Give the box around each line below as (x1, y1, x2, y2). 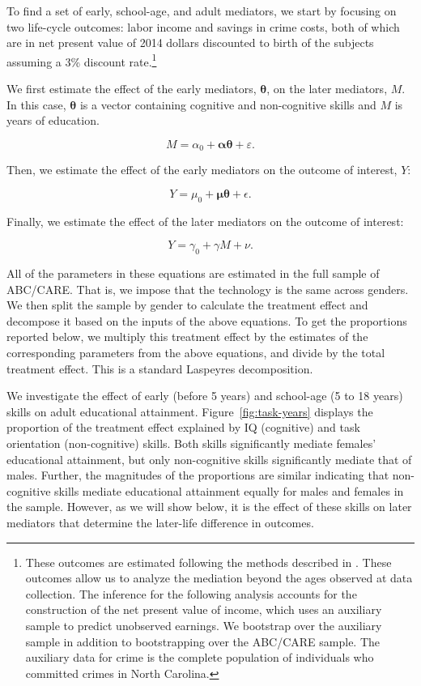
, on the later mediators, (266, 80, 388, 97)
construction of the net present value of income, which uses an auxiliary (25, 601, 382, 618)
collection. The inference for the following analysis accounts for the (25, 585, 357, 602)
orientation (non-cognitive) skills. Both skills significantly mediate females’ (6, 434, 376, 451)
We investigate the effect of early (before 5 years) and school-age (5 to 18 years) (6, 387, 403, 404)
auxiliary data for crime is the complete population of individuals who (25, 649, 374, 666)
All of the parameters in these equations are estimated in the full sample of (6, 265, 380, 282)
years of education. (6, 112, 100, 129)
